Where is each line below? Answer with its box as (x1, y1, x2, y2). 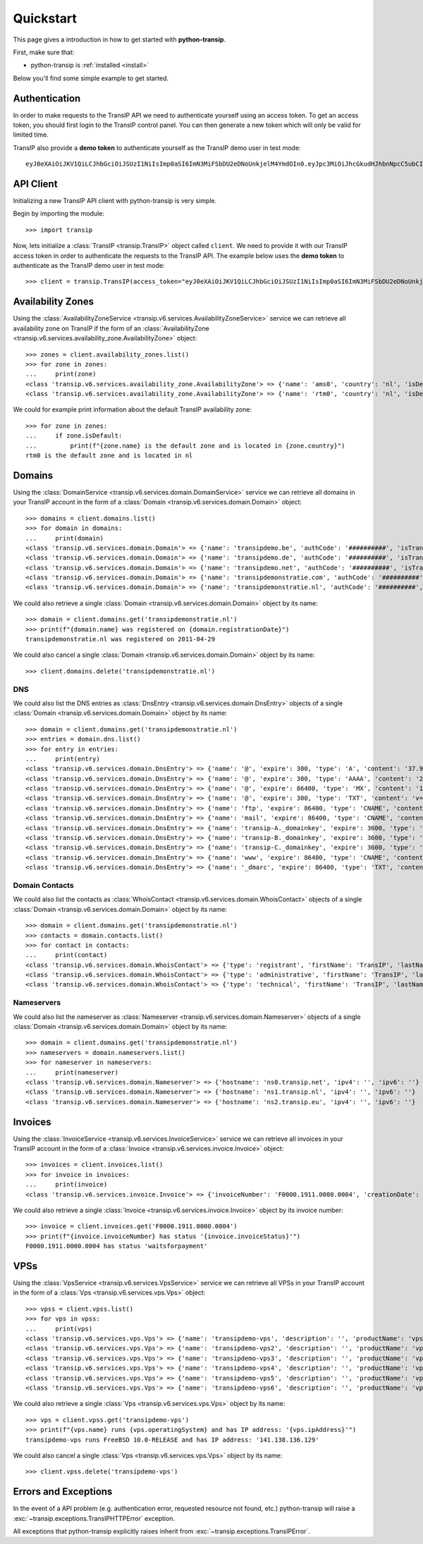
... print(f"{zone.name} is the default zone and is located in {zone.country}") (25, 441, 345, 450)
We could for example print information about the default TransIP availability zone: (13, 405, 252, 414)
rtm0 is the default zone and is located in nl (25, 452, 193, 459)
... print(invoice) (25, 1180, 108, 1189)
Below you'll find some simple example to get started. (13, 74, 169, 82)
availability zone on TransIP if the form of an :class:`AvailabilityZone (13, 324, 209, 333)
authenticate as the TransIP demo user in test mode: (13, 261, 165, 270)
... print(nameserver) (25, 1068, 119, 1076)
